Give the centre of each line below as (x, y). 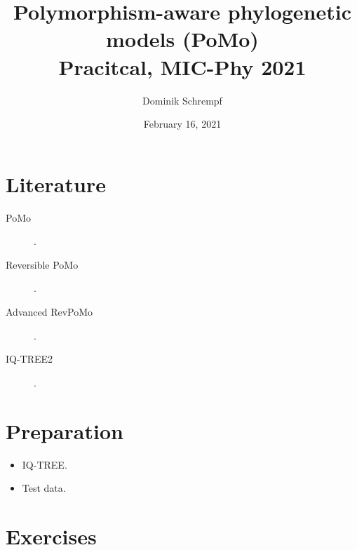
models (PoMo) (182, 39)
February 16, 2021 (182, 124)
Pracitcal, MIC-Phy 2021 (182, 66)
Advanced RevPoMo (49, 311)
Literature (56, 183)
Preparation (65, 430)
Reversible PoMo (42, 264)
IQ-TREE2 (29, 359)
